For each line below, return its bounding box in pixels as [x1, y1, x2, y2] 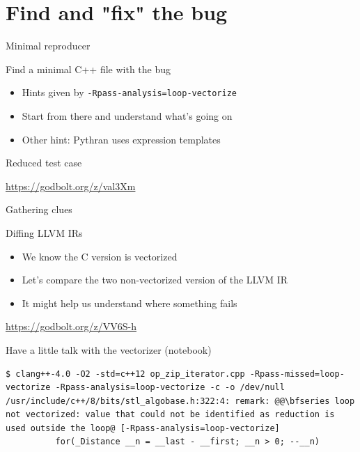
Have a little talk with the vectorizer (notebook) [6, 342, 212, 357]
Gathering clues [6, 202, 72, 217]
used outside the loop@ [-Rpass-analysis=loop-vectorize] [6, 423, 280, 433]
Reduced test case [6, 155, 82, 170]
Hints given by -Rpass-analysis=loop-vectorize [22, 85, 237, 100]
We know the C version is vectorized [22, 249, 178, 263]
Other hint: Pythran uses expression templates [22, 132, 221, 146]
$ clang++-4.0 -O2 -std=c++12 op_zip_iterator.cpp [6, 368, 245, 379]
